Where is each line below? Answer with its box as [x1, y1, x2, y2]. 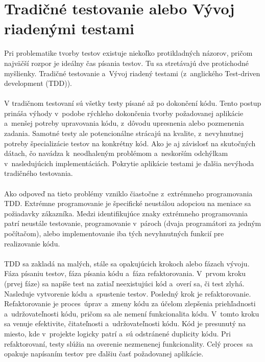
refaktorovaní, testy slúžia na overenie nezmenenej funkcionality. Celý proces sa [4, 338, 253, 349]
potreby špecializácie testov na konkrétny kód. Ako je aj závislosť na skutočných [4, 138, 256, 148]
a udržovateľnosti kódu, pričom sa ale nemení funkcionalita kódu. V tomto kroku [4, 308, 259, 319]
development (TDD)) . [4, 78, 73, 88]
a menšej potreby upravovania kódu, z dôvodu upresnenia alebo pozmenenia [4, 118, 245, 128]
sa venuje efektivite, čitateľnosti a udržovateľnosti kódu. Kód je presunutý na [4, 318, 246, 329]
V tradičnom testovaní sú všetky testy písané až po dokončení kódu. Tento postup [4, 98, 261, 108]
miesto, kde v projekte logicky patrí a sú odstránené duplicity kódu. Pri [4, 328, 231, 338]
